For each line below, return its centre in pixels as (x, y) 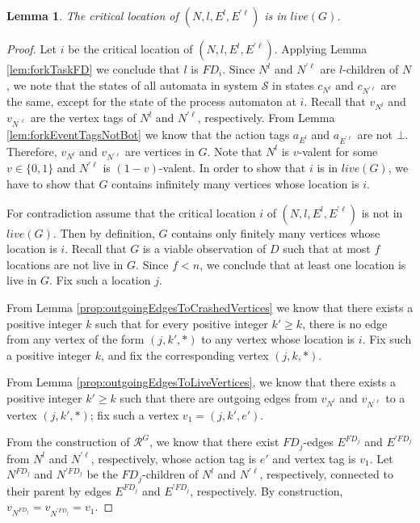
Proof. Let (31, 49)
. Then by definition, (104, 232)
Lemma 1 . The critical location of (92, 15)
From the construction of (68, 442)
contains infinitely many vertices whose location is (235, 183)
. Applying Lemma (321, 49)
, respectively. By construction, (267, 490)
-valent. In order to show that (232, 168)
